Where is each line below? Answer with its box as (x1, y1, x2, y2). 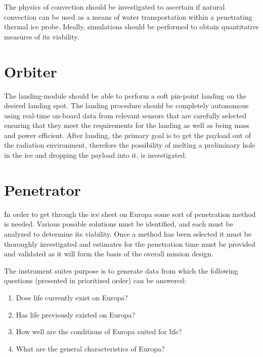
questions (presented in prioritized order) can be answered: (4, 275, 186, 286)
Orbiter (4, 61, 57, 81)
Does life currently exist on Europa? (16, 292, 128, 302)
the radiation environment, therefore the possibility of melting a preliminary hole (4, 140, 255, 150)
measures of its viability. (4, 31, 79, 41)
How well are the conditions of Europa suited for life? (16, 326, 182, 337)
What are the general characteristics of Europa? (16, 343, 165, 353)
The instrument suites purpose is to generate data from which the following (4, 265, 238, 276)
